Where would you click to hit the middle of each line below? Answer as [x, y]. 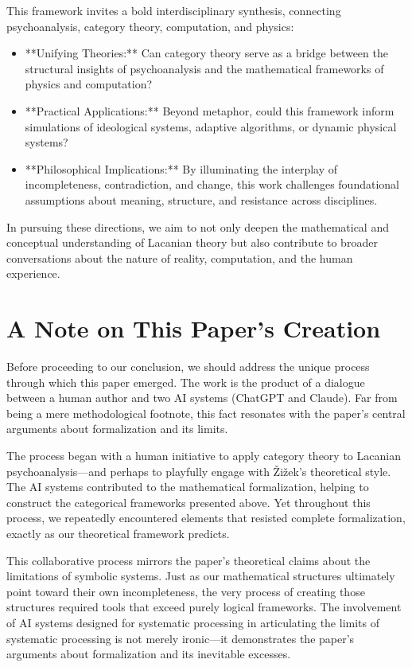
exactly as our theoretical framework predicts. [118, 533]
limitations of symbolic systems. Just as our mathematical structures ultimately [201, 576]
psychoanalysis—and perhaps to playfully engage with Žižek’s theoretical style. [199, 471]
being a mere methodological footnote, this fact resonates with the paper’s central [206, 413]
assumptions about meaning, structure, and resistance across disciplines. [201, 199]
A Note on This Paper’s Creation [194, 328]
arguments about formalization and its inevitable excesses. [149, 654]
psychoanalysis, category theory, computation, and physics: [150, 26]
